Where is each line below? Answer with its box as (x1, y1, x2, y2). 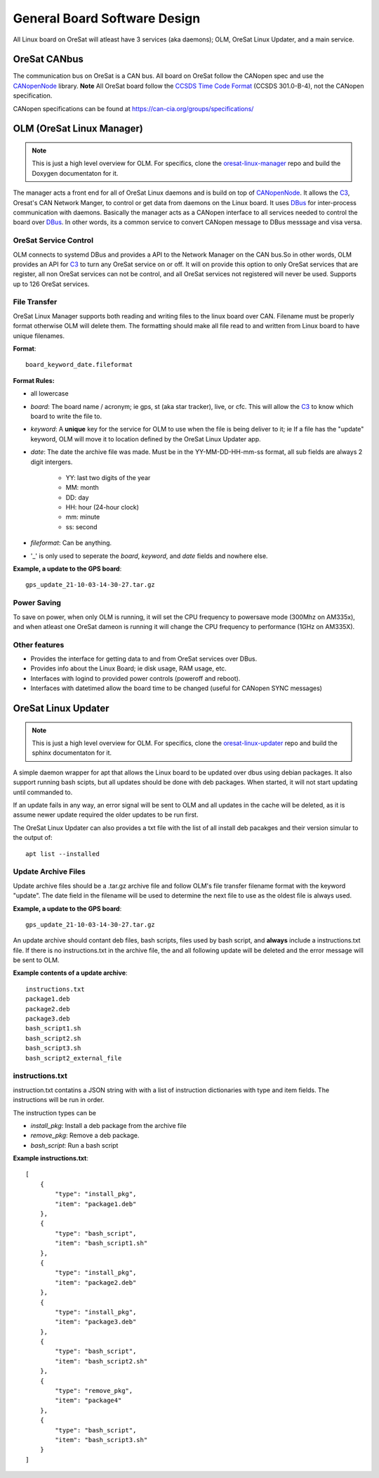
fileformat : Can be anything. (30, 538, 112, 547)
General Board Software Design (13, 11, 201, 26)
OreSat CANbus (13, 53, 84, 65)
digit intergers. (30, 458, 73, 466)
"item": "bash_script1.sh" (55, 1239, 148, 1247)
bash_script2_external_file (25, 1054, 122, 1062)
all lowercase (30, 389, 69, 398)
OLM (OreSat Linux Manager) (13, 123, 143, 135)
